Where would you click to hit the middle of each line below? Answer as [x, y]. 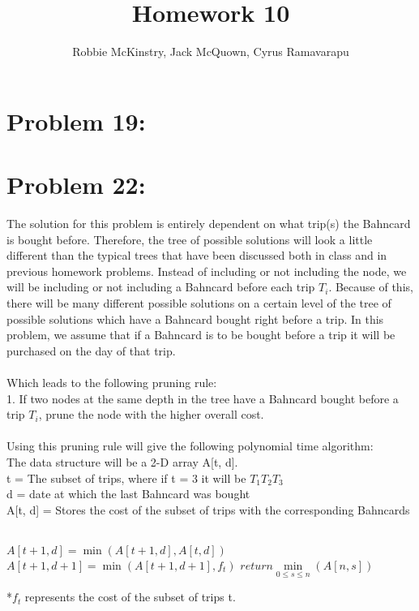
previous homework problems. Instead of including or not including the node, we [207, 271]
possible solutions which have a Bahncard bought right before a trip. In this [195, 318]
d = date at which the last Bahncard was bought [128, 494]
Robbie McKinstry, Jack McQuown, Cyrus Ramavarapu [211, 52]
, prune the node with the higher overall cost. [151, 414]
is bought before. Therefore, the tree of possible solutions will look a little [190, 239]
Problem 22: [76, 185]
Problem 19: [76, 120]
